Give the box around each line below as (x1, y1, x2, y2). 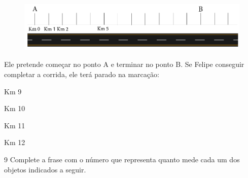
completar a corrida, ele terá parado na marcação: (4, 68, 159, 79)
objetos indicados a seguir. (4, 164, 86, 174)
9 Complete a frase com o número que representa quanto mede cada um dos (4, 154, 240, 164)
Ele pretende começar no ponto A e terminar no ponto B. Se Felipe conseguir (4, 59, 244, 69)
